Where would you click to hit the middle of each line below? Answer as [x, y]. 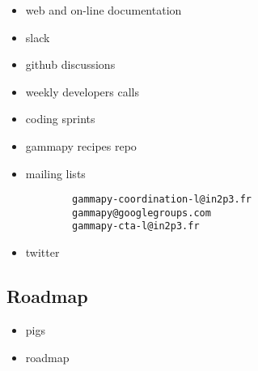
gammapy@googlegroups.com [142, 213]
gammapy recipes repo [81, 145]
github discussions [70, 64]
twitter [42, 252]
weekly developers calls [82, 91]
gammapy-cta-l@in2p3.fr [136, 226]
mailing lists [55, 173]
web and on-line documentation [104, 10]
